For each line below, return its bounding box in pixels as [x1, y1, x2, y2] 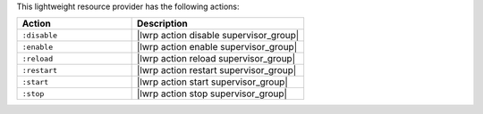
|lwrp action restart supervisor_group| [137, 64, 297, 77]
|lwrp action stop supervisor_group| [137, 87, 288, 100]
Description [137, 18, 188, 30]
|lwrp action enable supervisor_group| [137, 41, 298, 53]
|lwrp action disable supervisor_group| [137, 29, 300, 42]
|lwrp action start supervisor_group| [137, 76, 288, 88]
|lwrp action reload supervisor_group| [137, 53, 295, 65]
